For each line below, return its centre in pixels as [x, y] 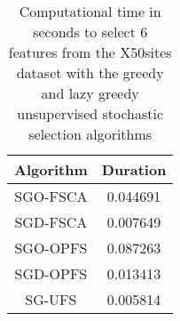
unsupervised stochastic [90, 113]
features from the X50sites [90, 52]
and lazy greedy [90, 93]
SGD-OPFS [51, 273]
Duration [134, 169]
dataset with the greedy [90, 72]
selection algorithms [90, 134]
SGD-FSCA [51, 222]
